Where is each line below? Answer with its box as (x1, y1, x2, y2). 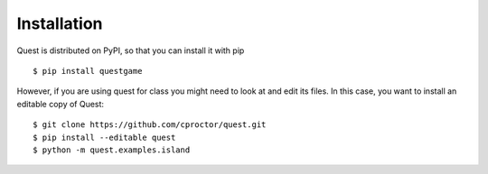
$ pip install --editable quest (33, 132, 176, 142)
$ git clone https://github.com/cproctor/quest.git (33, 120, 267, 130)
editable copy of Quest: (16, 98, 104, 109)
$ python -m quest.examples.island (33, 144, 191, 155)
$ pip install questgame (33, 66, 143, 76)
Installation (16, 14, 103, 33)
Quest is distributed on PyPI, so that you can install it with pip (16, 45, 245, 56)
